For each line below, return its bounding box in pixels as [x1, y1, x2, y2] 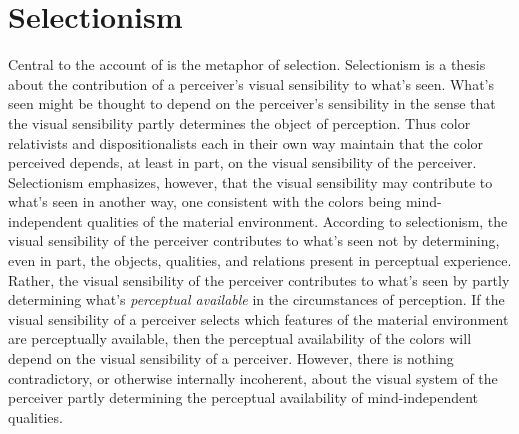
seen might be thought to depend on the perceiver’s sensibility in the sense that [8, 93, 496, 114]
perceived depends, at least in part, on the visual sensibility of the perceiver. [8, 152, 477, 173]
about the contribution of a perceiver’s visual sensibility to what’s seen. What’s [8, 73, 495, 94]
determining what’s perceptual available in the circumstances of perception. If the [8, 289, 505, 310]
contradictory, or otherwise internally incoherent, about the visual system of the [8, 367, 498, 388]
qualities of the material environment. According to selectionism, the [87, 210, 508, 231]
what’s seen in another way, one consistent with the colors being [8, 191, 402, 212]
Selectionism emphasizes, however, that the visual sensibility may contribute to [8, 171, 493, 192]
